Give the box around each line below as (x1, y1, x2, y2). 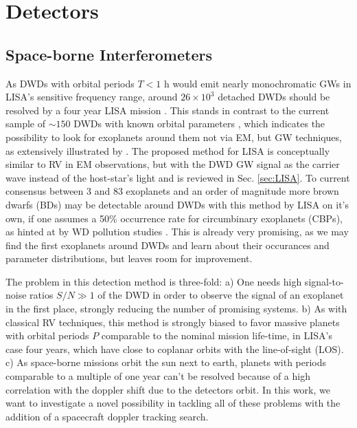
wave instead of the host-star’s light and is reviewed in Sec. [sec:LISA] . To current (5, 170, 350, 184)
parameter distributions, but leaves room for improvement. (5, 251, 253, 266)
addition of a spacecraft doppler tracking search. (5, 409, 209, 423)
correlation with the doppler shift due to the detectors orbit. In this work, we (5, 382, 330, 396)
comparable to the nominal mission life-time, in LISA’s (101, 328, 332, 343)
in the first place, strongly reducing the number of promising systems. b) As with (5, 301, 347, 316)
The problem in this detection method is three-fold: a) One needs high (5, 274, 302, 288)
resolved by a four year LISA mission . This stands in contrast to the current (5, 103, 330, 117)
